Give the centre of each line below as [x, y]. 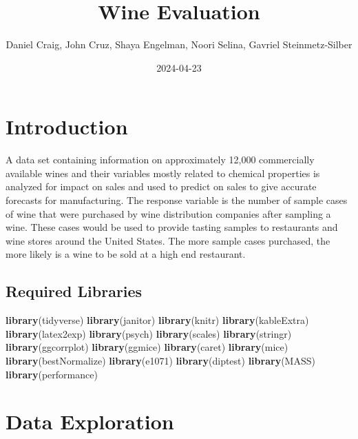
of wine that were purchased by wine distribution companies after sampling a [168, 213]
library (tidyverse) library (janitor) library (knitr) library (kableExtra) [157, 320]
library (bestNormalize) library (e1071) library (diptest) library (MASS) [160, 360]
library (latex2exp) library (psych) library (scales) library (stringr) [149, 333]
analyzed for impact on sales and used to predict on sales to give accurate [161, 186]
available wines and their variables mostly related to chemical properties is [163, 173]
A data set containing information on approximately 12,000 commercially [160, 160]
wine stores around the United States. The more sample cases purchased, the [168, 240]
